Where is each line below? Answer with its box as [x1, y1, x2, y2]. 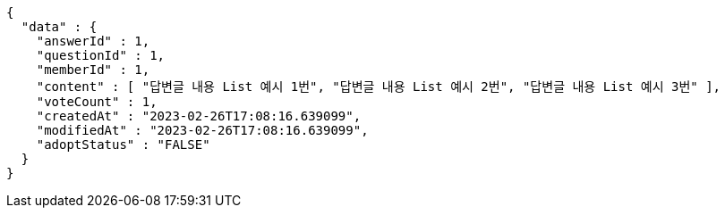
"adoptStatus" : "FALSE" [36, 137, 210, 152]
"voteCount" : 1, [36, 95, 158, 109]
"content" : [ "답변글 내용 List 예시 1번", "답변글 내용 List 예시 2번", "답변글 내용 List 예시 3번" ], [36, 79, 721, 94]
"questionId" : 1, [36, 48, 166, 62]
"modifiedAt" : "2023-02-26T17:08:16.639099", [36, 123, 369, 137]
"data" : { [21, 20, 98, 34]
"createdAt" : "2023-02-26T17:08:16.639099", [36, 109, 362, 123]
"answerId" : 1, [36, 34, 150, 48]
